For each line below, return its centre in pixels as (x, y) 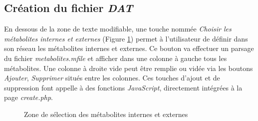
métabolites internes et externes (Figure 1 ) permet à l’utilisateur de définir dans (126, 38)
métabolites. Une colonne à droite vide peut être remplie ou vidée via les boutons (129, 68)
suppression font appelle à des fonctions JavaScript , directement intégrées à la (123, 87)
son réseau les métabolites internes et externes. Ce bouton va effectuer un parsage (129, 48)
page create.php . (28, 97)
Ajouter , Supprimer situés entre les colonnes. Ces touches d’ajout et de (112, 78)
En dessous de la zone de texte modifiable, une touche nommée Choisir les (118, 29)
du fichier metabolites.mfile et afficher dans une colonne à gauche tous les (116, 58)
